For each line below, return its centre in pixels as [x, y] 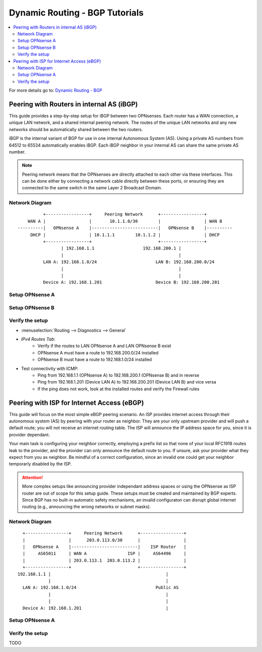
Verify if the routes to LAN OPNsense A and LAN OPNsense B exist [105, 346]
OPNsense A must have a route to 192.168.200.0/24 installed [98, 352]
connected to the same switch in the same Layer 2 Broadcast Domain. [92, 188]
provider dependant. [29, 435]
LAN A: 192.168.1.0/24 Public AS [101, 588]
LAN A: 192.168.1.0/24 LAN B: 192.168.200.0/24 [129, 262]
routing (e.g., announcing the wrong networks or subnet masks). [87, 507]
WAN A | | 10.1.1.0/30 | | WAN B [125, 221]
